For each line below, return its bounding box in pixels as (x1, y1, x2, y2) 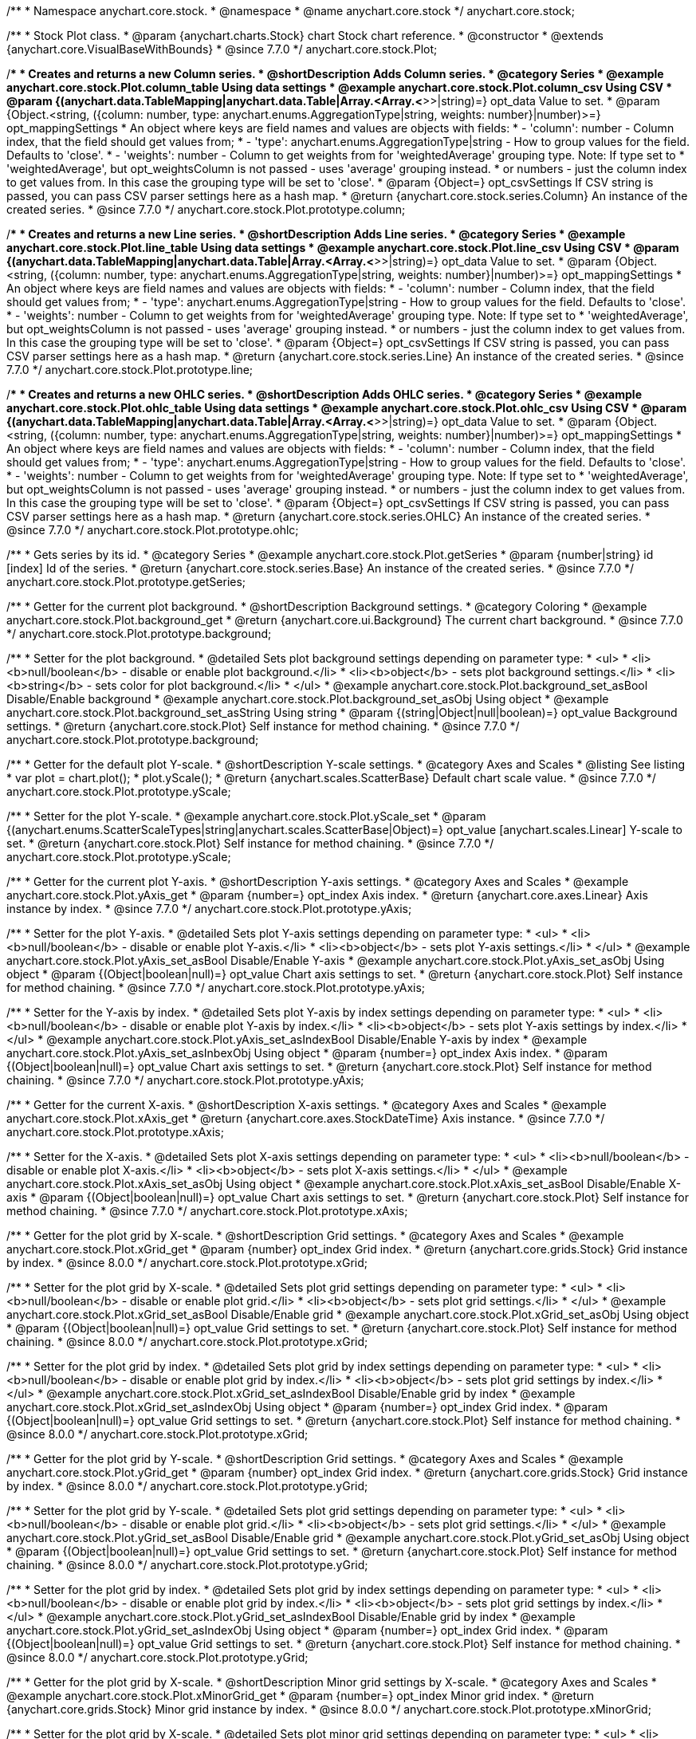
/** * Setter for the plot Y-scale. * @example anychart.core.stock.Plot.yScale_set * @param (6, 809, 486, 823)
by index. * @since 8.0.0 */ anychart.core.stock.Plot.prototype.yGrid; (6, 1479, 368, 1493)
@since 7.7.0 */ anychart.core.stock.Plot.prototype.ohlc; (6, 523, 299, 537)
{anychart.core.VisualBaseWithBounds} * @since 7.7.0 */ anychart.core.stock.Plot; (6, 42, 438, 56)
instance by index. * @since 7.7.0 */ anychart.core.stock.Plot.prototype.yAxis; (6, 902, 412, 915)
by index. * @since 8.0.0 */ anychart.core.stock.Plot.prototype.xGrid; (6, 1256, 368, 1269)
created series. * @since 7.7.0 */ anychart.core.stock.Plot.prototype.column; (6, 203, 406, 216)
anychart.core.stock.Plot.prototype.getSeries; (6, 575, 246, 588)
